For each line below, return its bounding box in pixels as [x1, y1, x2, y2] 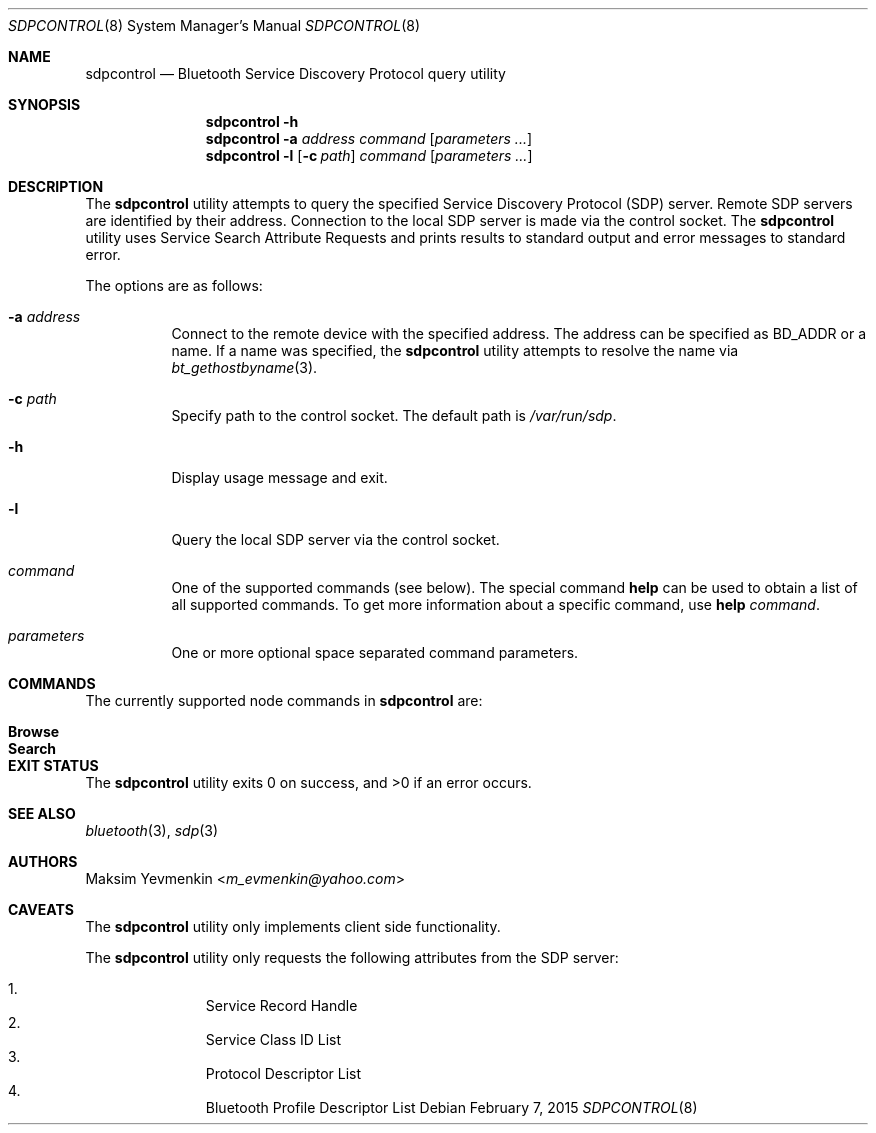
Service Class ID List [205, 1031, 342, 1048]
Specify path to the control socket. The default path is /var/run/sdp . [171, 407, 617, 424]
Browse [8, 723, 60, 740]
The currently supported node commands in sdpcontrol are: [85, 692, 483, 709]
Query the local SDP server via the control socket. [171, 531, 500, 548]
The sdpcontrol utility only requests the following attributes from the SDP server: [85, 949, 619, 966]
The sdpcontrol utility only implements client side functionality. [85, 918, 501, 935]
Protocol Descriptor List [205, 1065, 362, 1082]
